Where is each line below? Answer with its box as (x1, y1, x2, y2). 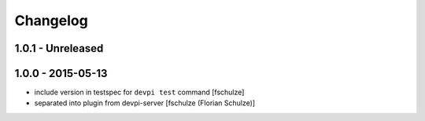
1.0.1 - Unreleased (14, 42, 104, 55)
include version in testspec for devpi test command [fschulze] (34, 87, 245, 97)
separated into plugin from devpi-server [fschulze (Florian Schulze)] (34, 98, 256, 108)
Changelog (14, 12, 88, 29)
